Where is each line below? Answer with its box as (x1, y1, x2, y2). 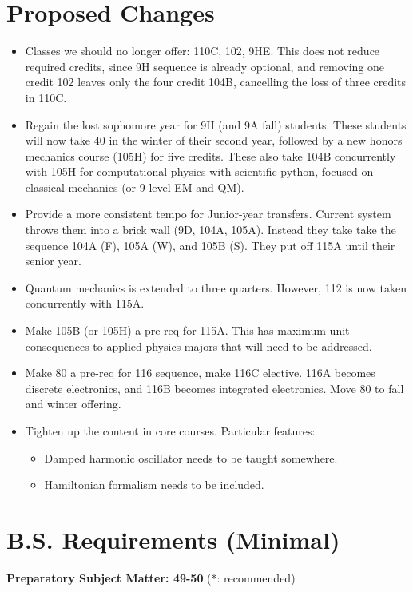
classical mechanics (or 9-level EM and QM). (25, 178, 244, 195)
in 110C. (25, 89, 67, 105)
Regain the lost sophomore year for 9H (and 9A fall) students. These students (25, 116, 407, 133)
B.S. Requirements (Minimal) (6, 522, 340, 555)
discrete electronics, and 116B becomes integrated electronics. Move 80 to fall (25, 379, 404, 396)
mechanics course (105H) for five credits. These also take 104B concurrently (25, 147, 396, 164)
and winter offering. (25, 395, 121, 412)
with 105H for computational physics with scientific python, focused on (25, 163, 374, 180)
